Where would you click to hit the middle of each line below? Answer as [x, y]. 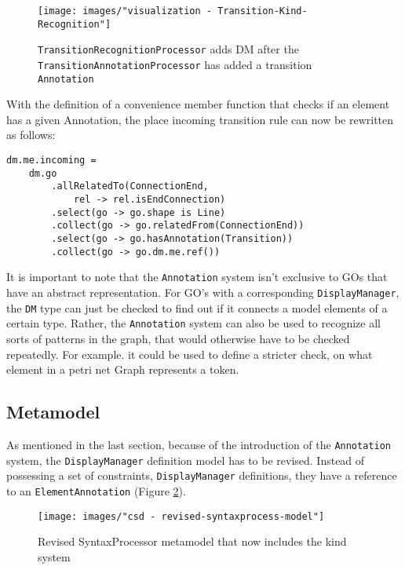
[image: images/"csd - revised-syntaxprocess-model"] [181, 516]
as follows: [31, 135]
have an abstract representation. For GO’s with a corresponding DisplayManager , [203, 292]
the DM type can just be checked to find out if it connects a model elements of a [197, 307]
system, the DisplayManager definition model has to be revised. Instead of [186, 460]
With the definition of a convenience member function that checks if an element [198, 104]
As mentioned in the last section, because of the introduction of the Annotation [199, 444]
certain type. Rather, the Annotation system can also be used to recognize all [193, 323]
